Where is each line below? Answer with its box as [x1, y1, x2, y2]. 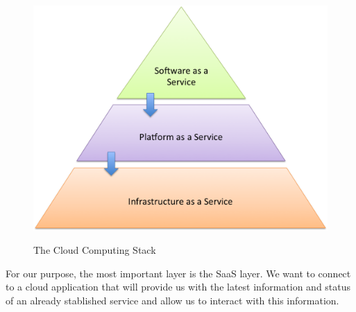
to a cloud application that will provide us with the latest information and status [6, 279, 351, 294]
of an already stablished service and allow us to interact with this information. [6, 293, 339, 307]
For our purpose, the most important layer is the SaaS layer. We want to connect [6, 266, 351, 280]
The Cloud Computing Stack [33, 243, 156, 257]
